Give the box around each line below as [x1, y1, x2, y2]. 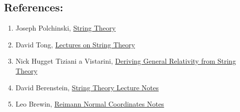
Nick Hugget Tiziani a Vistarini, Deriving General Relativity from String [15, 56, 236, 66]
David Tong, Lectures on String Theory [15, 39, 135, 49]
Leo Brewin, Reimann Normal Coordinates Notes [15, 99, 164, 109]
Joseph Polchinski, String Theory [15, 23, 116, 33]
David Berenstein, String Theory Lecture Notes [15, 82, 159, 92]
